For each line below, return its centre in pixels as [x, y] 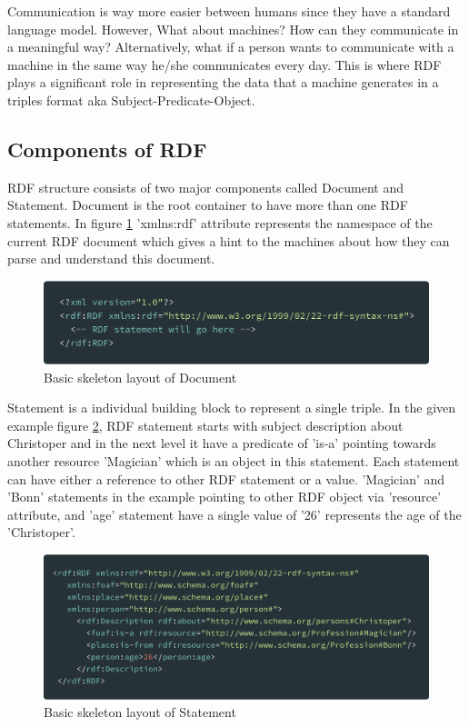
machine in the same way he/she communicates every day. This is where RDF [225, 64]
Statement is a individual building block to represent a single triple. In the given [232, 408]
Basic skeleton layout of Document [140, 377]
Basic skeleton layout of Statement [140, 712]
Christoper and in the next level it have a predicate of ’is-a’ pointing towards [222, 443]
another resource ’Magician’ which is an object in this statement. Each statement [234, 461]
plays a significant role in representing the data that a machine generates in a [223, 82]
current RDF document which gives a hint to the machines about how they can [229, 240]
